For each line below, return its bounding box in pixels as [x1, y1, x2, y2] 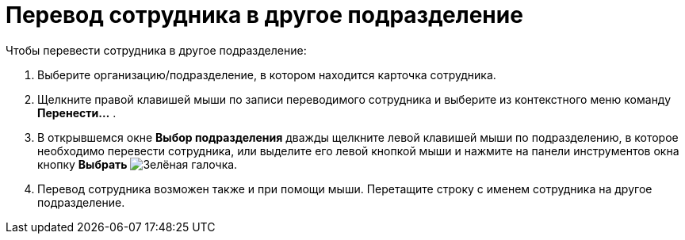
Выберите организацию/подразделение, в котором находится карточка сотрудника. [37, 67, 496, 82]
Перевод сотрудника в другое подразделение [6, 2, 523, 29]
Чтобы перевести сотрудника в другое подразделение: [6, 43, 307, 57]
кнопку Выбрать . [37, 157, 238, 171]
